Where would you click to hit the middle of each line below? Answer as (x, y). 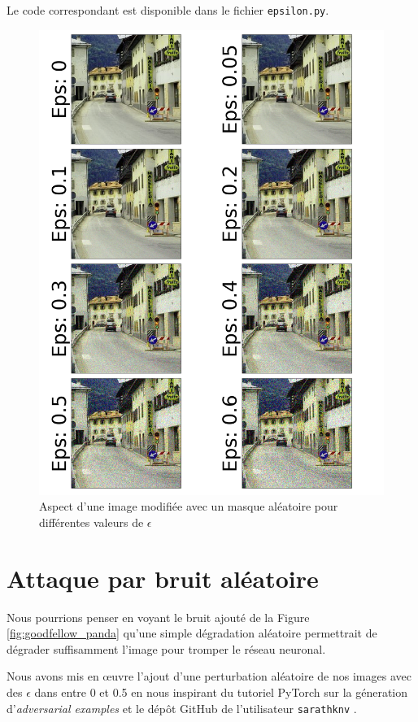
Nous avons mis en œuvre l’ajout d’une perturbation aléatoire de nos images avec (209, 676)
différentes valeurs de (91, 522)
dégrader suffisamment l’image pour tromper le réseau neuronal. (166, 648)
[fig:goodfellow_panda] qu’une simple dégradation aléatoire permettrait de (192, 633)
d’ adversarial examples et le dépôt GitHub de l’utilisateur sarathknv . (182, 708)
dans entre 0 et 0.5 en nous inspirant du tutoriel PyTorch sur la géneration (221, 692)
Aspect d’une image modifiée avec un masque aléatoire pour (189, 506)
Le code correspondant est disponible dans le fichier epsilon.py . (168, 10)
